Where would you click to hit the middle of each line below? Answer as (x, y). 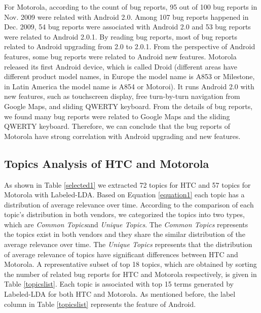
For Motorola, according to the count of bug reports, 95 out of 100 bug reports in (131, 7)
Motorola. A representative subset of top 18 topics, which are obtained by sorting (130, 264)
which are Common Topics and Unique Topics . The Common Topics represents (126, 224)
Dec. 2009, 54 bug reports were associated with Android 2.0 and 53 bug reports (127, 27)
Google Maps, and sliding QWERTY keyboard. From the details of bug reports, (128, 106)
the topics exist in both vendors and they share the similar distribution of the (125, 234)
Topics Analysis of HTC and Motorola (107, 163)
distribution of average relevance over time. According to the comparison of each (129, 204)
